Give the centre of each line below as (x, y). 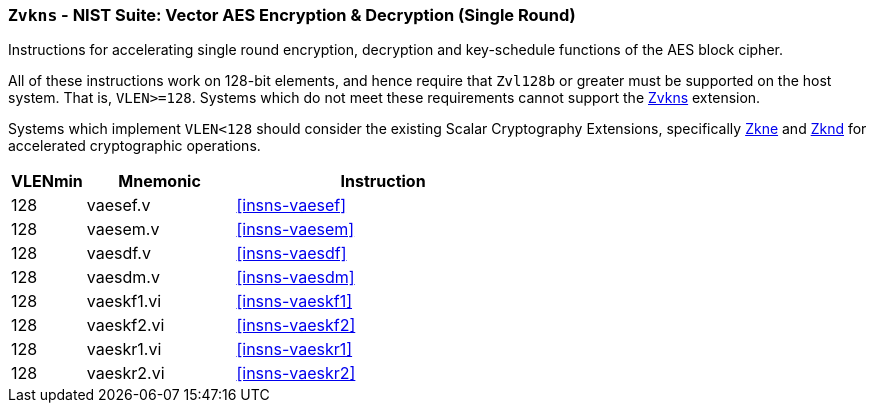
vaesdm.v (123, 277)
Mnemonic (159, 181)
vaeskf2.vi (125, 325)
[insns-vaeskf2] (296, 325)
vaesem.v (123, 229)
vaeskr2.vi (125, 373)
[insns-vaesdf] (291, 253)
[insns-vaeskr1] (294, 349)
